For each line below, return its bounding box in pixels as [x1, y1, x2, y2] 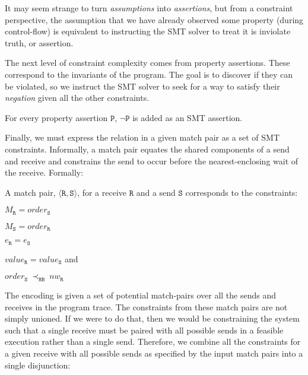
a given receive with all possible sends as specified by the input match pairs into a [5, 347, 303, 360]
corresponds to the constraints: [185, 186, 298, 198]
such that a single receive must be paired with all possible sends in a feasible [5, 323, 284, 336]
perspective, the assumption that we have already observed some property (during [5, 13, 304, 26]
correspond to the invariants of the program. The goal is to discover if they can [5, 68, 293, 80]
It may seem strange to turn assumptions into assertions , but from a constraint [5, 2, 293, 14]
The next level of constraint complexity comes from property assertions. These [5, 56, 290, 69]
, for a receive [77, 186, 127, 198]
